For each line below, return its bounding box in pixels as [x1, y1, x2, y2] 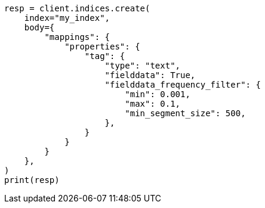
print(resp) [4, 175, 60, 185]
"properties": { [64, 42, 140, 51]
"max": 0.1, [125, 99, 181, 108]
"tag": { [84, 51, 125, 61]
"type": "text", [104, 61, 181, 70]
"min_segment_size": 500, [125, 108, 246, 118]
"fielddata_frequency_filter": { [104, 80, 261, 89]
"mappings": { [44, 32, 110, 42]
